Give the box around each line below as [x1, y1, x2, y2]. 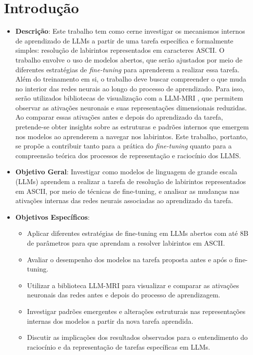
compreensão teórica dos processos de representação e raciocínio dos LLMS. [15, 150, 241, 160]
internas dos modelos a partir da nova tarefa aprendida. [27, 315, 194, 326]
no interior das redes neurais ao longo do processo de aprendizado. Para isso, [15, 83, 245, 93]
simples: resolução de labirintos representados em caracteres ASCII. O [15, 45, 225, 55]
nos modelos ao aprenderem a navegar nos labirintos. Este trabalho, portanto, [15, 131, 248, 141]
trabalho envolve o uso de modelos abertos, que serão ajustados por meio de [15, 54, 243, 64]
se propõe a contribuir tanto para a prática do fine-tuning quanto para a [15, 141, 232, 151]
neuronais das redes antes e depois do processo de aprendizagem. [27, 290, 220, 300]
